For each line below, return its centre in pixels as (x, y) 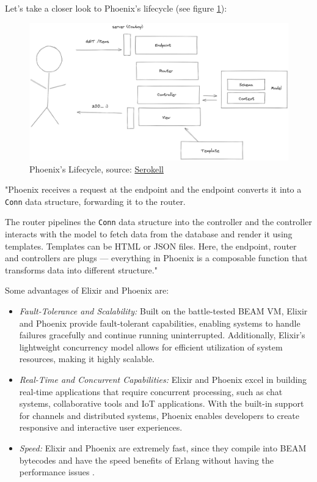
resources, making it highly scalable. (87, 359)
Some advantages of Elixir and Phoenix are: (87, 290)
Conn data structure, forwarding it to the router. (95, 201)
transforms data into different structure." (81, 269)
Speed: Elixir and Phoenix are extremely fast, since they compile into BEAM (163, 448)
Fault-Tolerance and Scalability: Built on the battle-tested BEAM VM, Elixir (163, 311)
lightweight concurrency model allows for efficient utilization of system (151, 347)
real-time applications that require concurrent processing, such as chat (151, 391)
